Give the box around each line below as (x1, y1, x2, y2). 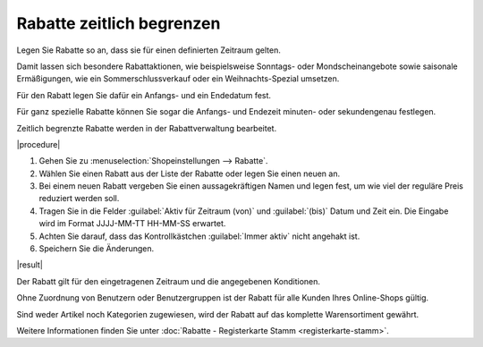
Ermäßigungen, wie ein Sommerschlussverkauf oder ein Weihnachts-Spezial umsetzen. (16, 73, 340, 84)
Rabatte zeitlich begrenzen (16, 13, 221, 33)
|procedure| (16, 139, 61, 149)
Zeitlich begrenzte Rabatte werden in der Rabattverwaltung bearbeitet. (16, 123, 277, 133)
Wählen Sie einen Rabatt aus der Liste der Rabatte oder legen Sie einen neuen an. (38, 168, 340, 179)
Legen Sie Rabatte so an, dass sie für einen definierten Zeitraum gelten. (16, 45, 281, 55)
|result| (16, 259, 44, 270)
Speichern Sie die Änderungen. (38, 243, 155, 254)
